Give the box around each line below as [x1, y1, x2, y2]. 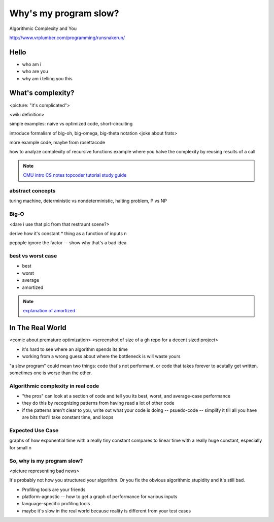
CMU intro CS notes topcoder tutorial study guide [23, 172, 127, 178]
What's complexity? [9, 89, 75, 97]
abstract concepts [9, 187, 56, 194]
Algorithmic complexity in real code [9, 382, 99, 389]
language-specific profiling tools [22, 501, 90, 507]
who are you [22, 69, 48, 75]
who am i [22, 61, 42, 67]
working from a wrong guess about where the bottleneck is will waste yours [22, 353, 181, 360]
